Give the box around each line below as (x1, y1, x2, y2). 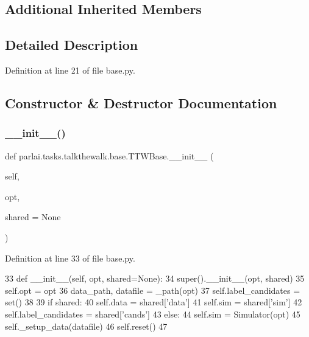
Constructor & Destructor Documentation (5, 93, 277, 112)
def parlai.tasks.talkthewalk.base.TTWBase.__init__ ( (5, 149, 214, 162)
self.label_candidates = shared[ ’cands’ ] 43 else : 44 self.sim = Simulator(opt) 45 (5, 307, 300, 320)
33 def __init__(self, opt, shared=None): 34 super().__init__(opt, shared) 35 (5, 272, 305, 285)
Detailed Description (5, 35, 138, 54)
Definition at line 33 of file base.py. (5, 251, 135, 264)
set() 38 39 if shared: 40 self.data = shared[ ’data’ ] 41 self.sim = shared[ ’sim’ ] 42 (5, 296, 302, 308)
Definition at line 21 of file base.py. (5, 63, 135, 76)
